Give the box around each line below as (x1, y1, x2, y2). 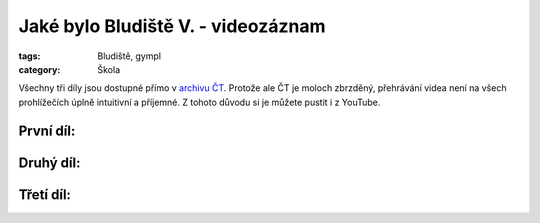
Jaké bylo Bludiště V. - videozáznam (18, 15, 326, 37)
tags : (18, 50, 41, 62)
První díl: (18, 122, 76, 139)
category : (18, 63, 61, 75)
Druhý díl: (18, 154, 81, 171)
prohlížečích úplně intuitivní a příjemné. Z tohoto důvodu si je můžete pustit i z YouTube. (18, 96, 381, 108)
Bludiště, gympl (97, 50, 162, 62)
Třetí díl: (18, 186, 72, 203)
